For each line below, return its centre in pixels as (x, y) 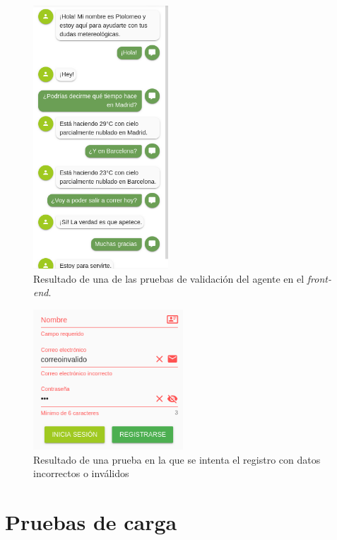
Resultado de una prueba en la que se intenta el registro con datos (177, 459)
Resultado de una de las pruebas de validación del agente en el (169, 278)
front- (319, 278)
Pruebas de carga (91, 522)
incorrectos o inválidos (81, 473)
